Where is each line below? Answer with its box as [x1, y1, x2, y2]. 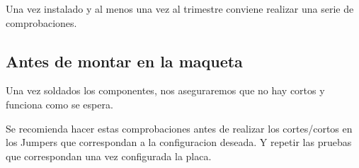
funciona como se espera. [6, 96, 113, 111]
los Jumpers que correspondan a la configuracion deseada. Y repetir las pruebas [6, 135, 352, 150]
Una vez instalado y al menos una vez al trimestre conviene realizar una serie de [6, 1, 354, 16]
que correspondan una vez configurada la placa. [6, 148, 212, 163]
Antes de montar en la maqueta [6, 50, 243, 72]
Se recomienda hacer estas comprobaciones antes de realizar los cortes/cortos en [6, 121, 353, 135]
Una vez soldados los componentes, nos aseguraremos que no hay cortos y [6, 83, 325, 98]
